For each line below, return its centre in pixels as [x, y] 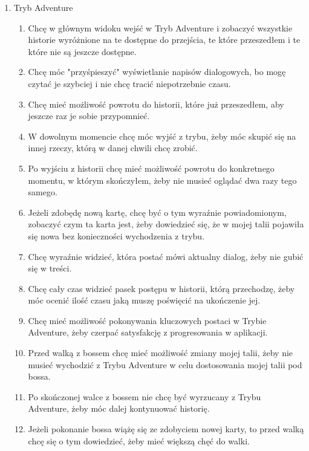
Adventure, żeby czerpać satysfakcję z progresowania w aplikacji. [148, 332]
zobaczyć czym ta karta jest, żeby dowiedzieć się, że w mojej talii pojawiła [166, 224]
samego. [43, 192]
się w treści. [50, 268]
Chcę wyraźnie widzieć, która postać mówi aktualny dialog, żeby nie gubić [166, 256]
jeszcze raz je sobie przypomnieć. [89, 116]
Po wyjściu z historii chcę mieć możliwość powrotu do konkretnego [151, 168]
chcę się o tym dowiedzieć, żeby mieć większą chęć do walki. [139, 440]
